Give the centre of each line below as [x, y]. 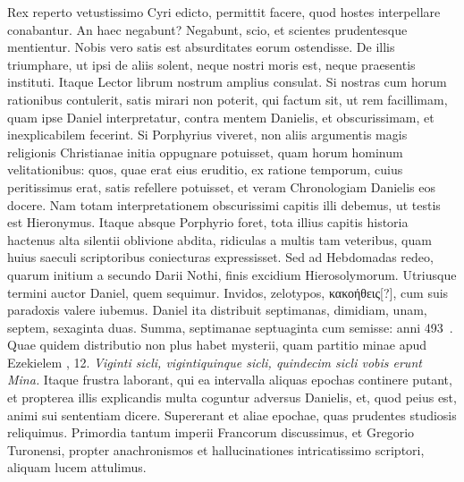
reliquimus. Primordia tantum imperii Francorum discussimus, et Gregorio [211, 432]
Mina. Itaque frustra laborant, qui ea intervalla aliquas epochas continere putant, [230, 380]
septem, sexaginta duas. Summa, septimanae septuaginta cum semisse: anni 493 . [230, 327]
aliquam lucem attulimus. [77, 467]
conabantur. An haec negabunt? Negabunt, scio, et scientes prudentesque [207, 29]
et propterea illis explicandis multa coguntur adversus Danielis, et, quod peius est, [232, 397]
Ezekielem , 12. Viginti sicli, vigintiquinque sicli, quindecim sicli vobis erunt [215, 362]
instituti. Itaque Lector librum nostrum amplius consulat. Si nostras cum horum [227, 82]
